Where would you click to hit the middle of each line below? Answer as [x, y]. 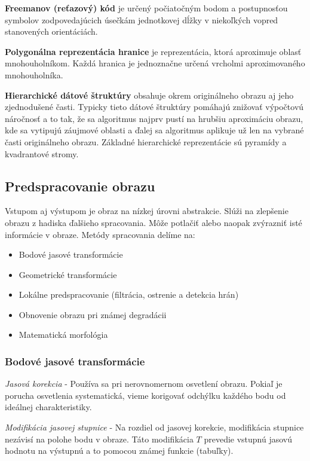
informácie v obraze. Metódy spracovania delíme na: [100, 234]
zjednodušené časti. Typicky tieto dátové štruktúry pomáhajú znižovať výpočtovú [154, 107]
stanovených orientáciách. [51, 31]
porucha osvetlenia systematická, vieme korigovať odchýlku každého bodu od [145, 395]
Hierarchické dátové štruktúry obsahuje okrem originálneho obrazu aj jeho [149, 95]
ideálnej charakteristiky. [48, 407]
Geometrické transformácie [68, 274]
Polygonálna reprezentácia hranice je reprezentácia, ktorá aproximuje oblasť [153, 51]
